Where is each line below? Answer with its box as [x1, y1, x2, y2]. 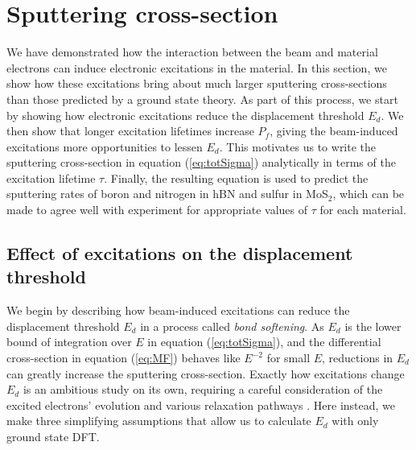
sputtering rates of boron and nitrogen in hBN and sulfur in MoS [6, 185, 328, 202]
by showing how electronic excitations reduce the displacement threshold [6, 106, 365, 123]
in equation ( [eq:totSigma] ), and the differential [147, 333, 381, 350]
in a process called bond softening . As [140, 317, 324, 334]
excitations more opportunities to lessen [6, 138, 203, 155]
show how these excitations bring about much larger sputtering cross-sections [6, 75, 387, 92]
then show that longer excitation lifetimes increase [6, 122, 254, 139]
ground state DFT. [6, 428, 100, 444]
